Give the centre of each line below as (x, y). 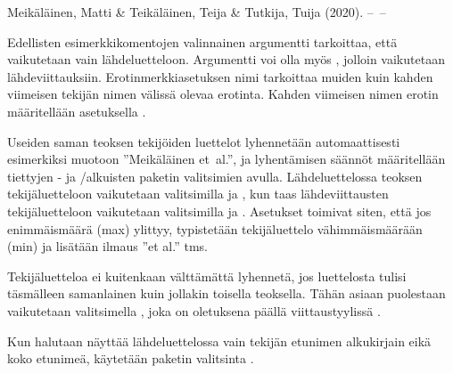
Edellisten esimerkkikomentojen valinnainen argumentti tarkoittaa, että (202, 41)
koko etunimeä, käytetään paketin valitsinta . (131, 358)
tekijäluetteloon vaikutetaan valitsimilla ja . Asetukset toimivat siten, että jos (219, 211)
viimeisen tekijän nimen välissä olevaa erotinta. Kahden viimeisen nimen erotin (223, 94)
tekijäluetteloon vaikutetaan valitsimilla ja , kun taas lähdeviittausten (198, 194)
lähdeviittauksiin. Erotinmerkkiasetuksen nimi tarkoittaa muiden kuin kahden (220, 76)
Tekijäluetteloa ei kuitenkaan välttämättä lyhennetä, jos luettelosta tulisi (207, 276)
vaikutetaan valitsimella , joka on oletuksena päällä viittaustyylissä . (194, 310)
